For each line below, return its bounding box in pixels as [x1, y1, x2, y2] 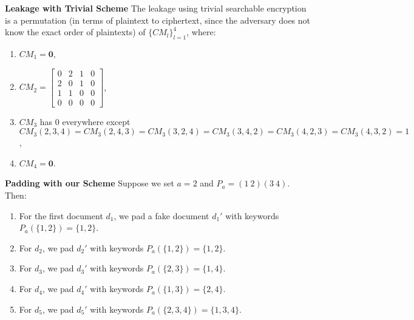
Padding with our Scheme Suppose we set [5, 177, 174, 189]
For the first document [19, 209, 103, 222]
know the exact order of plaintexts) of [5, 26, 146, 38]
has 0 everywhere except [39, 115, 131, 128]
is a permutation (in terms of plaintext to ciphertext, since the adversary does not [5, 13, 311, 26]
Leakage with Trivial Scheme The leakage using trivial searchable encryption [5, 2, 307, 14]
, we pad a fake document [114, 209, 209, 222]
